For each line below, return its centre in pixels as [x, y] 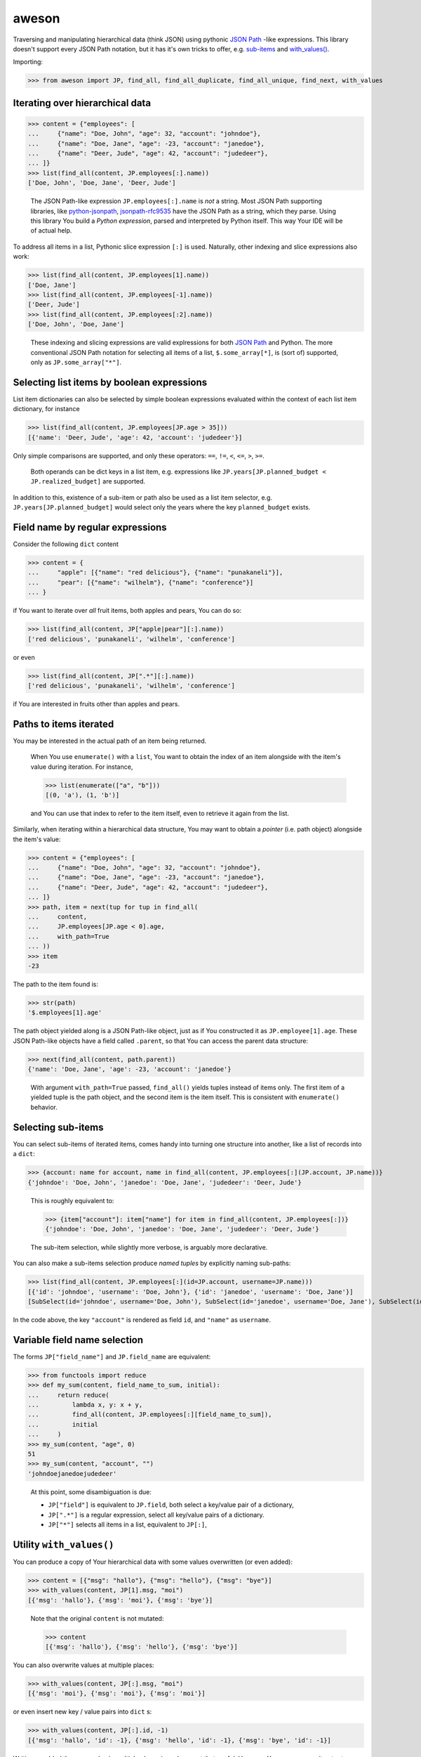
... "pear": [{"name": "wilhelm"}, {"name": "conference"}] [141, 582]
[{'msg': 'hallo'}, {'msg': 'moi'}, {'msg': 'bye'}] [120, 1600]
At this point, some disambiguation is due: [91, 1492]
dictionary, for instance [46, 409]
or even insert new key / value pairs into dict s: [82, 1712]
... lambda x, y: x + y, [85, 1405]
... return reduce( [69, 1395]
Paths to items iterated [64, 724]
